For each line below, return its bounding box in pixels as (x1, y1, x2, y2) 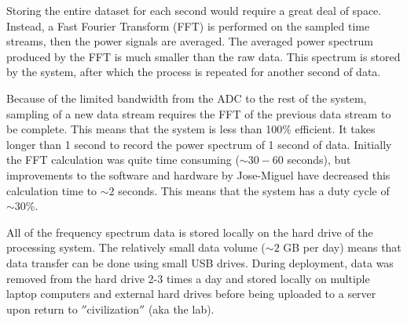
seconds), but (287, 151, 351, 168)
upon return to (6, 300, 78, 317)
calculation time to (6, 182, 97, 198)
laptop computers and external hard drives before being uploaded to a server (6, 285, 376, 302)
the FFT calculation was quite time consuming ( (6, 151, 240, 168)
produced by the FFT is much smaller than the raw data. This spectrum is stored (6, 48, 401, 64)
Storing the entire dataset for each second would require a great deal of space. (6, 2, 382, 18)
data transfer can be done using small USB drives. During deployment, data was (6, 254, 394, 270)
